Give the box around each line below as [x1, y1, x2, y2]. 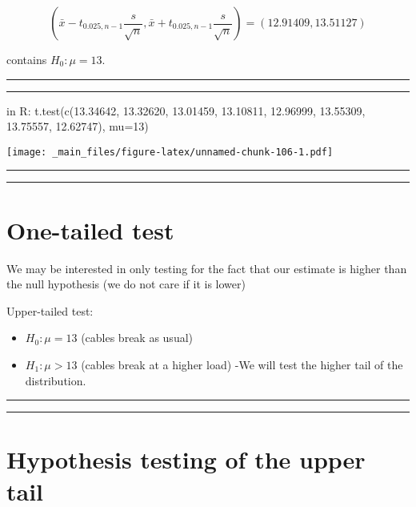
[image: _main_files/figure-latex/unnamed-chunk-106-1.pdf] [6, 146, 334, 158]
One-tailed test [6, 213, 174, 246]
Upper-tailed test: [6, 302, 94, 319]
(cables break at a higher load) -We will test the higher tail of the [81, 356, 403, 372]
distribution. [25, 372, 86, 388]
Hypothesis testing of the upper [6, 443, 366, 476]
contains [6, 51, 47, 67]
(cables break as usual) [81, 329, 194, 346]
